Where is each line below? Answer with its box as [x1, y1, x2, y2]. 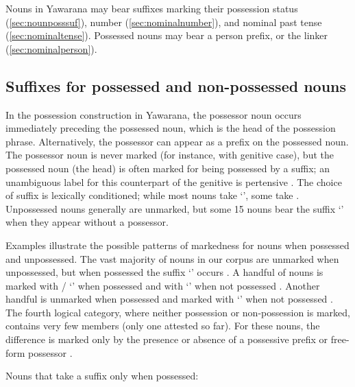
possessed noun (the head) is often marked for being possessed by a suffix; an [5, 161, 330, 175]
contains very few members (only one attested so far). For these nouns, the [5, 318, 320, 333]
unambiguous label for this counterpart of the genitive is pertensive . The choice [5, 174, 342, 189]
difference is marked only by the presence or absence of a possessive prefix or [5, 332, 328, 347]
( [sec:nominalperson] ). [5, 41, 97, 56]
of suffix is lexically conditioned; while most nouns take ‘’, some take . [5, 188, 299, 202]
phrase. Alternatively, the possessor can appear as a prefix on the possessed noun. [5, 134, 349, 148]
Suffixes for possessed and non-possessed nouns [5, 75, 347, 96]
